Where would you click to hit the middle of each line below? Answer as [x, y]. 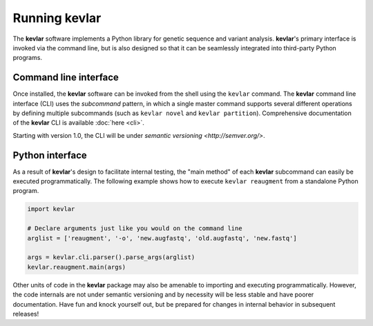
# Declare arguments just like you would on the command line [135, 228]
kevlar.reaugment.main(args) [77, 267]
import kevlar [51, 209]
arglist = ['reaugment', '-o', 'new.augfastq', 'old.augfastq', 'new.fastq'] [162, 238]
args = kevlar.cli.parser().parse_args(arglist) [111, 257]
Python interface [50, 155]
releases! [26, 314]
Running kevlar [57, 18]
